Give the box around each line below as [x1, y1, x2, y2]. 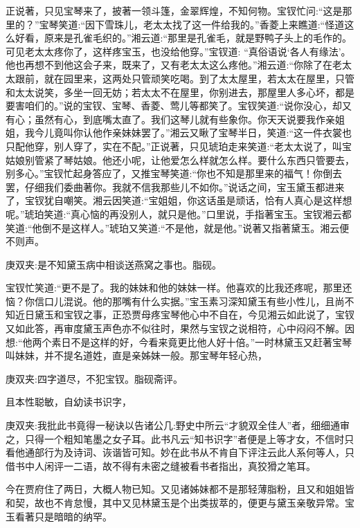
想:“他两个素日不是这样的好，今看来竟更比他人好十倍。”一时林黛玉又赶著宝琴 [6, 334, 352, 349]
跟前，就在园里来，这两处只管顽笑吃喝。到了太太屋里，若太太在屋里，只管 [15, 71, 354, 85]
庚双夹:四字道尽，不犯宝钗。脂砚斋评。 [6, 371, 183, 385]
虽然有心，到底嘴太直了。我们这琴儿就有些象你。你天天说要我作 [34, 111, 325, 126]
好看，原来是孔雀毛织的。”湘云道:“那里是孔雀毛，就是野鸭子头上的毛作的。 [15, 30, 352, 45]
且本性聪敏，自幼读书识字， [6, 394, 132, 409]
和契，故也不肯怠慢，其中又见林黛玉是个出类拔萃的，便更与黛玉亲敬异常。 [6, 495, 345, 509]
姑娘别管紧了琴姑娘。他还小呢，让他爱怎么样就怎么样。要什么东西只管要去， [6, 152, 354, 167]
